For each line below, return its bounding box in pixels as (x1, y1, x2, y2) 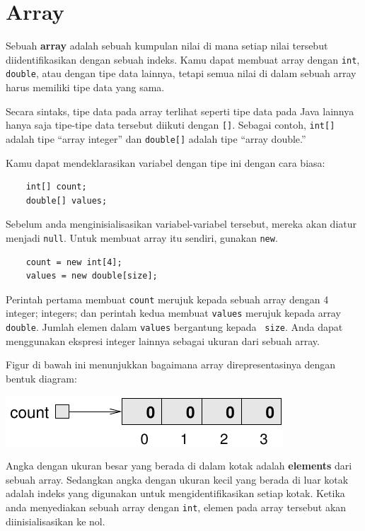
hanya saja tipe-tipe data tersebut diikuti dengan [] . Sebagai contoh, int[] (6, 117, 335, 132)
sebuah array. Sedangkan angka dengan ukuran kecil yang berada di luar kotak (6, 472, 349, 486)
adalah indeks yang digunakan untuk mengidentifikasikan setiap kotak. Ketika (6, 486, 345, 501)
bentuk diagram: (6, 370, 77, 385)
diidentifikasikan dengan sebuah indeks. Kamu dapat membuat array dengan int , (6, 52, 360, 66)
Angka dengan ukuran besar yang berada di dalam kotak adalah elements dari (6, 458, 352, 473)
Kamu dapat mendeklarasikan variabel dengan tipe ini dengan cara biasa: (6, 155, 325, 170)
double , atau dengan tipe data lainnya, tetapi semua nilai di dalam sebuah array (6, 66, 357, 81)
